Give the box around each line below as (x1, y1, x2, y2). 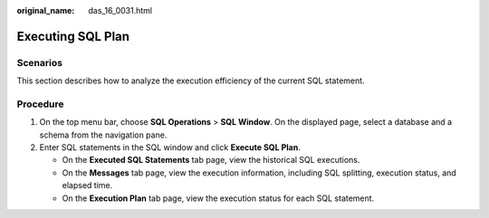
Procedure (16, 98, 64, 110)
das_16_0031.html (88, 5, 153, 15)
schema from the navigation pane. (39, 129, 168, 140)
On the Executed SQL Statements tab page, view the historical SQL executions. (62, 155, 360, 166)
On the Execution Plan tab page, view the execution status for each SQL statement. (62, 193, 375, 204)
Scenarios (16, 56, 63, 69)
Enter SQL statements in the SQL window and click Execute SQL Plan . (39, 142, 301, 153)
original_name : (16, 5, 75, 15)
